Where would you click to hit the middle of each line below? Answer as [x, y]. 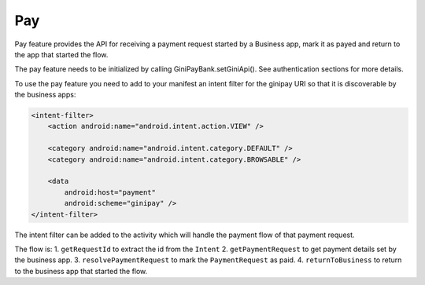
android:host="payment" [110, 192]
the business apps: [45, 95]
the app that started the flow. [61, 54]
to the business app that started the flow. [81, 271]
